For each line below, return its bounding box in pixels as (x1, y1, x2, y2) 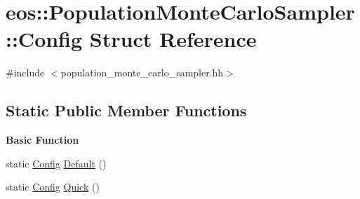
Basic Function (6, 132, 79, 147)
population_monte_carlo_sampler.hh (60, 65, 224, 80)
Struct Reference (89, 25, 257, 53)
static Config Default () (6, 156, 107, 170)
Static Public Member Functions (6, 99, 247, 121)
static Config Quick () (6, 179, 100, 194)
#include (6, 65, 45, 80)
